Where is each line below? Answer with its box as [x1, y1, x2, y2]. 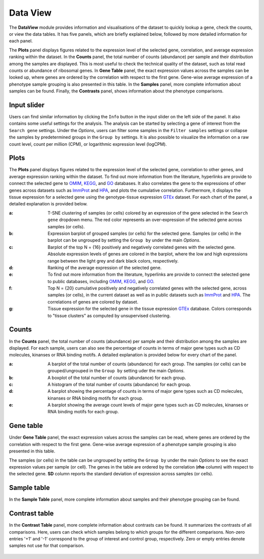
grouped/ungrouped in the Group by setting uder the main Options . [47, 368, 185, 374]
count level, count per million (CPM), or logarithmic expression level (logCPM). [9, 141, 167, 147]
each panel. [9, 38, 33, 44]
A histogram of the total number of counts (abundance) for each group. [47, 381, 192, 387]
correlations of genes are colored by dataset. [47, 299, 139, 305]
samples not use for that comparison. [9, 543, 85, 549]
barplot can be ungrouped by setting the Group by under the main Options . [47, 237, 200, 243]
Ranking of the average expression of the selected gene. [47, 265, 162, 270]
